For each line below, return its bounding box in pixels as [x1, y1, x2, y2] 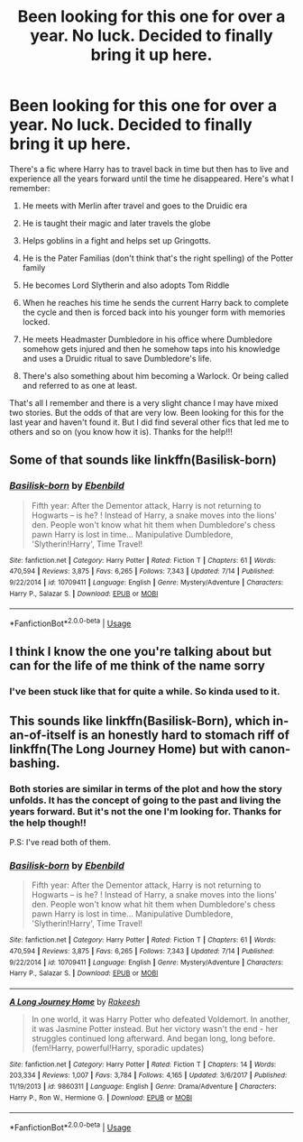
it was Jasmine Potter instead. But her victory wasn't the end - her [31, 1023, 279, 1034]
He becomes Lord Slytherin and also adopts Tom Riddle [22, 280, 230, 290]
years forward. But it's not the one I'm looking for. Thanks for [9, 805, 282, 817]
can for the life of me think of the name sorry [9, 658, 266, 674]
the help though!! [9, 816, 87, 829]
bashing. [9, 755, 60, 770]
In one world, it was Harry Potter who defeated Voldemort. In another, [31, 1013, 290, 1025]
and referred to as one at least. [22, 380, 138, 391]
